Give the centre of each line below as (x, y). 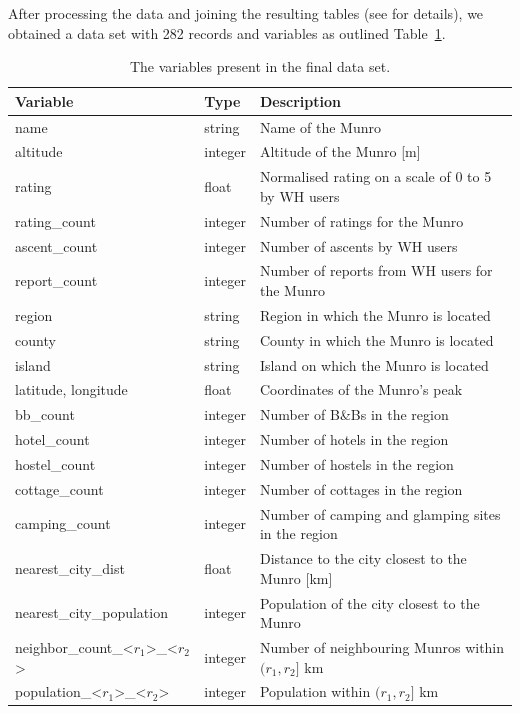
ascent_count (56, 245)
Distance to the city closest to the (363, 558)
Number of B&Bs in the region (354, 414)
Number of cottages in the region (361, 488)
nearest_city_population (91, 612)
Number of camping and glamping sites (380, 513)
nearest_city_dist (70, 567)
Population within (315, 691)
